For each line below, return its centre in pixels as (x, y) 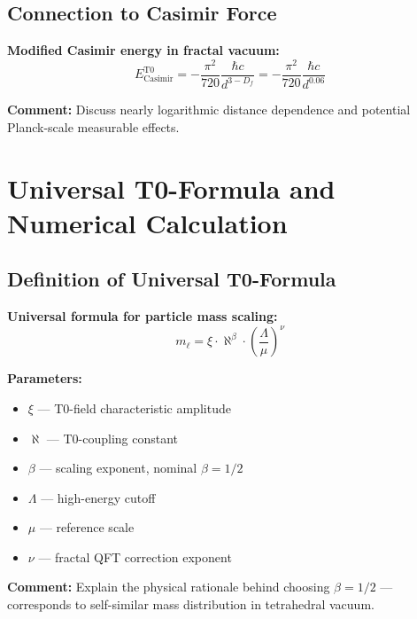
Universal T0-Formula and (171, 188)
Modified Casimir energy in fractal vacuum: (143, 50)
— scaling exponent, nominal (118, 468)
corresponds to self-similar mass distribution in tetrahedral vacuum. (191, 604)
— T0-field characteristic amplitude (134, 407)
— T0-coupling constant (112, 438)
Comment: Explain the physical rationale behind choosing (169, 587)
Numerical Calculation (147, 222)
